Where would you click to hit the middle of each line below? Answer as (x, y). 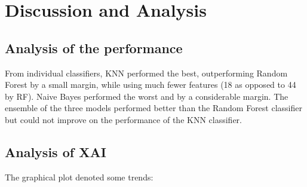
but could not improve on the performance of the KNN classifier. (123, 119)
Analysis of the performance (94, 47)
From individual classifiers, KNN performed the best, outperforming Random (146, 73)
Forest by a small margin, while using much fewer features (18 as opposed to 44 (151, 85)
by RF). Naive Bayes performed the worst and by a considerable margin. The (147, 96)
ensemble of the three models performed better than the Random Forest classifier (153, 108)
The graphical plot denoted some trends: (79, 177)
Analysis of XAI (56, 151)
